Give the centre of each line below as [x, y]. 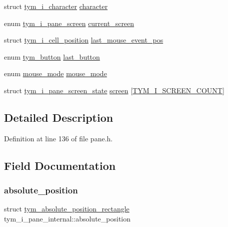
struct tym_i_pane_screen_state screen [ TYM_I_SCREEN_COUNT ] [114, 90]
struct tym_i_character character [56, 6]
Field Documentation [60, 165]
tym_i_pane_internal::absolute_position [67, 218]
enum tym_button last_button [52, 56]
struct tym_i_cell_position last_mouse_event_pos [84, 40]
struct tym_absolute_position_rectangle [67, 209]
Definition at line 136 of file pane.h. [58, 138]
